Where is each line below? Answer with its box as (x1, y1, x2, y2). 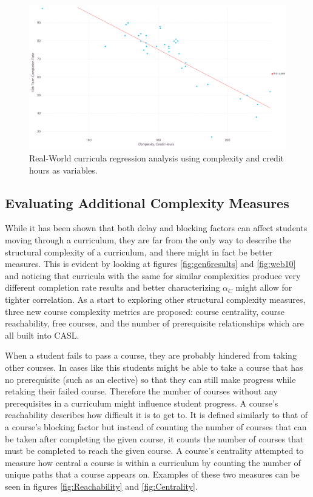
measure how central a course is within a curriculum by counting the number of (5, 456, 301, 468)
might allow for (235, 281, 292, 294)
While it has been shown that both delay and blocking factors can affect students (5, 221, 308, 234)
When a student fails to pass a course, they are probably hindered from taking (5, 349, 297, 362)
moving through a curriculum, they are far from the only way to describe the (5, 234, 291, 246)
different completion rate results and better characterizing (5, 281, 220, 294)
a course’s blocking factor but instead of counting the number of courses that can (5, 420, 307, 433)
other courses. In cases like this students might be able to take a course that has (5, 361, 303, 374)
